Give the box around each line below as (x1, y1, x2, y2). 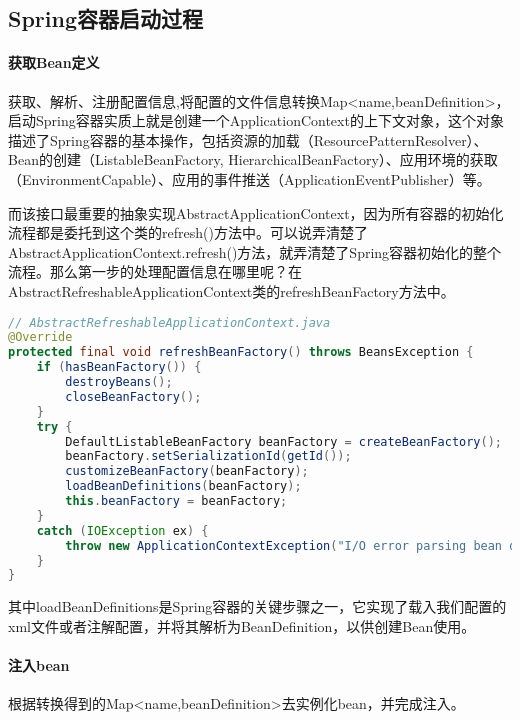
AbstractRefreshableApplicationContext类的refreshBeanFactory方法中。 (8, 280, 455, 301)
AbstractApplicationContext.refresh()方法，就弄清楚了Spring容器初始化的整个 (8, 241, 502, 262)
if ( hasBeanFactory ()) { (36, 360, 202, 375)
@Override (8, 330, 73, 345)
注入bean (8, 655, 70, 676)
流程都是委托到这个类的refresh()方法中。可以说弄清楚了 (8, 222, 368, 243)
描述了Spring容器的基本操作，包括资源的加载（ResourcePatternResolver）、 (8, 129, 488, 150)
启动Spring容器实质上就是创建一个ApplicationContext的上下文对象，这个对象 (8, 110, 504, 131)
